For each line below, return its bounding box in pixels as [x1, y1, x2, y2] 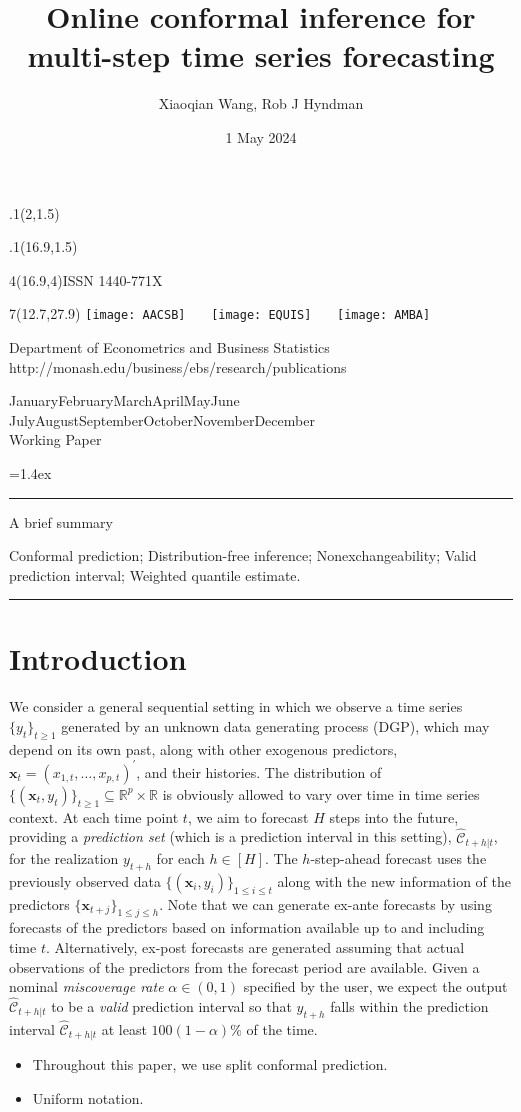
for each [156, 847, 205, 868]
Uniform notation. [32, 1088, 144, 1108]
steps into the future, [329, 806, 459, 827]
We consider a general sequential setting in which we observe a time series [9, 696, 463, 717]
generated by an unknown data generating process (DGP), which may [61, 716, 490, 736]
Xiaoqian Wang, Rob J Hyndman [158, 93, 364, 114]
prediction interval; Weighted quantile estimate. [9, 564, 301, 585]
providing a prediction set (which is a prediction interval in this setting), [9, 826, 452, 847]
